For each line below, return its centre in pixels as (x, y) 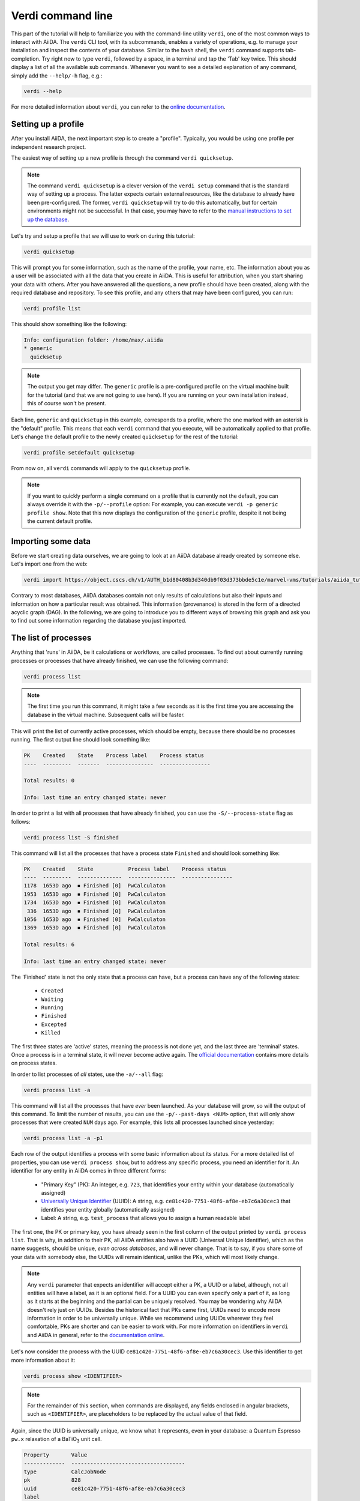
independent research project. (49, 146)
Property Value (55, 1455)
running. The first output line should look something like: (81, 740)
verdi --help (43, 91)
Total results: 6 (49, 945)
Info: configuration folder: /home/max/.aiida (93, 340)
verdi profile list (52, 309)
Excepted (54, 1024)
